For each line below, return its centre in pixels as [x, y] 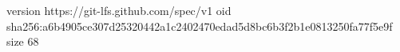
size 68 [23, 41]
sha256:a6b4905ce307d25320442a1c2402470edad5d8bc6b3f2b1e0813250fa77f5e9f [200, 26]
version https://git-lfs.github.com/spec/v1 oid [119, 10]
